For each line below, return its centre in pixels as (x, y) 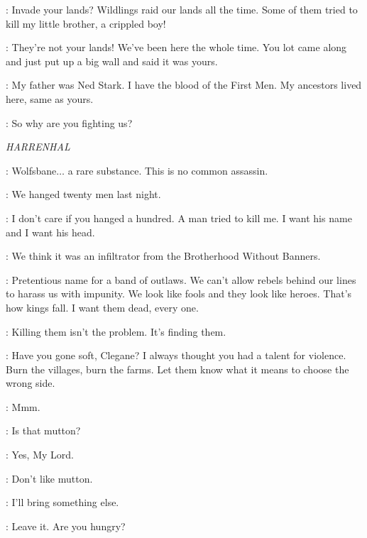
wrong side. (31, 383)
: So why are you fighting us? (69, 122)
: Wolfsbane (31, 170)
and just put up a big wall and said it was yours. (112, 61)
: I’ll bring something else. (62, 502)
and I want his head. (50, 232)
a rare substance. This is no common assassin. (168, 170)
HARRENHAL (38, 147)
